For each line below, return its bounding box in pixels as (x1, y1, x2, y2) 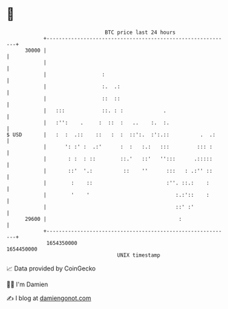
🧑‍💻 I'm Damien (6, 280, 49, 288)
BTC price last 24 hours (104, 29, 176, 36)
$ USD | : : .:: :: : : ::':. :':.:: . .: (6, 131, 216, 138)
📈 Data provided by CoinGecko (6, 264, 96, 273)
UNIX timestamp (117, 251, 161, 259)
